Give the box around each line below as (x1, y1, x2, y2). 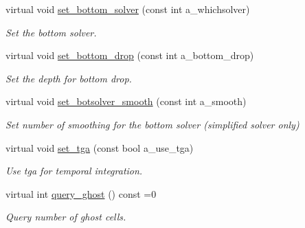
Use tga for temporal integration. (5, 163, 143, 178)
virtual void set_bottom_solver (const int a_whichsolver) (5, 2, 250, 16)
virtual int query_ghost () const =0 (5, 186, 157, 201)
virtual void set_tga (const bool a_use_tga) (5, 140, 194, 155)
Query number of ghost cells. (5, 209, 126, 224)
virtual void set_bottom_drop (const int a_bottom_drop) (5, 48, 254, 62)
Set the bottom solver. (5, 25, 97, 39)
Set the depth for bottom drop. (5, 71, 132, 85)
